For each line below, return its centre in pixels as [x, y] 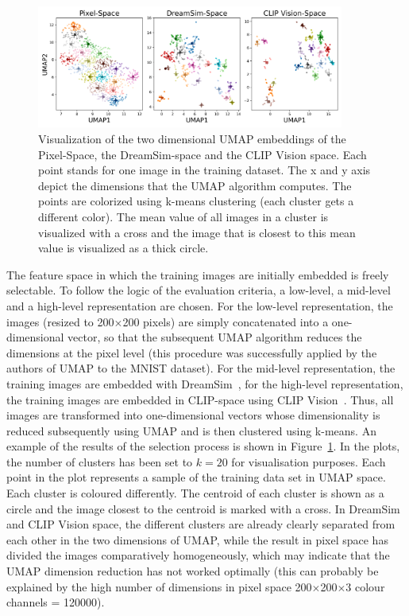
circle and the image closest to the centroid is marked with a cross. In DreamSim [203, 508]
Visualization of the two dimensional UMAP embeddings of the [192, 138]
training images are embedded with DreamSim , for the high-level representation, [205, 383]
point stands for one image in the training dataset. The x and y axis [204, 170]
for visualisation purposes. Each [309, 461]
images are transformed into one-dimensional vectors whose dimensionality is [193, 415]
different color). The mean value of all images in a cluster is [183, 216]
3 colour [365, 586]
